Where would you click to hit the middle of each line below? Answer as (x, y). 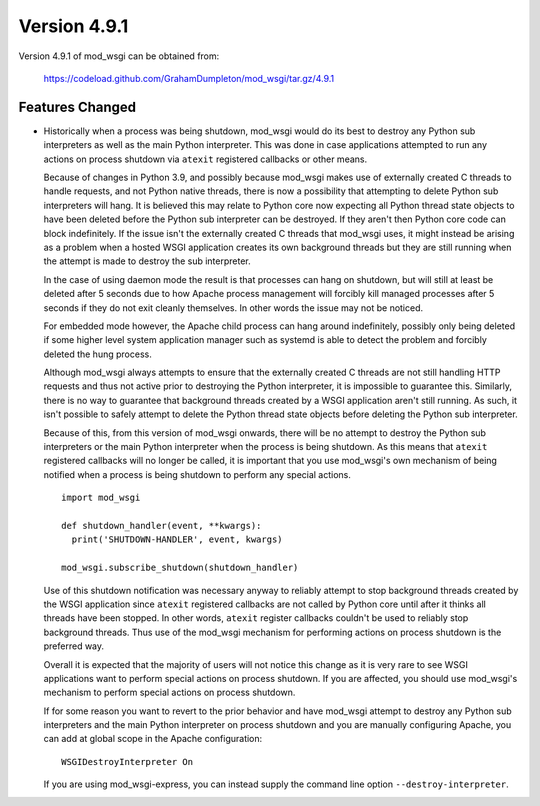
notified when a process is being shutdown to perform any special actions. (197, 474)
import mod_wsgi (101, 498)
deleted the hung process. (97, 354)
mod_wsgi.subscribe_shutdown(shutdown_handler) (180, 568)
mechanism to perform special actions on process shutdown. (169, 692)
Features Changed (77, 106)
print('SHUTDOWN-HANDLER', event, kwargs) (177, 539)
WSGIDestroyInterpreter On (127, 761)
